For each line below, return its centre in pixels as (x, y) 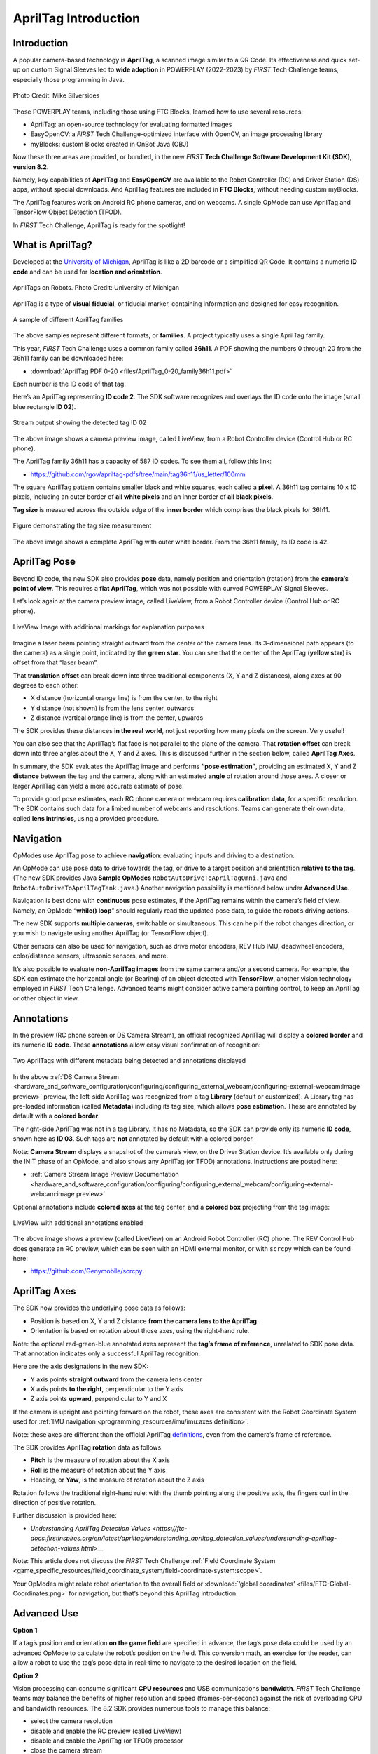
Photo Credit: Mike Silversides (56, 95)
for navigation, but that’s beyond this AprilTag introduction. (153, 1593)
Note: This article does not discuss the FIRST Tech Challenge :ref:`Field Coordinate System (144, 1560)
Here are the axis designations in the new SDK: (80, 1366)
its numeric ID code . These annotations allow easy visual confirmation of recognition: (137, 1045)
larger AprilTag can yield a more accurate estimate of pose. (99, 786)
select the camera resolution (72, 1721)
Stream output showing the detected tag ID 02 (80, 423)
